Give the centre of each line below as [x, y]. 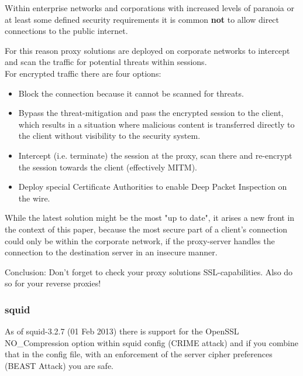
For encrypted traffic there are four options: [83, 73]
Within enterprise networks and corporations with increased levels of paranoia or [149, 8]
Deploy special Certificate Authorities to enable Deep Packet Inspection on [153, 187]
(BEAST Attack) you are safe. [59, 365]
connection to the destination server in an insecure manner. [111, 252]
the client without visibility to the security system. [109, 136]
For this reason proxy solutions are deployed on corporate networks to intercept [147, 50]
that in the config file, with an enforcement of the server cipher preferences [139, 354]
